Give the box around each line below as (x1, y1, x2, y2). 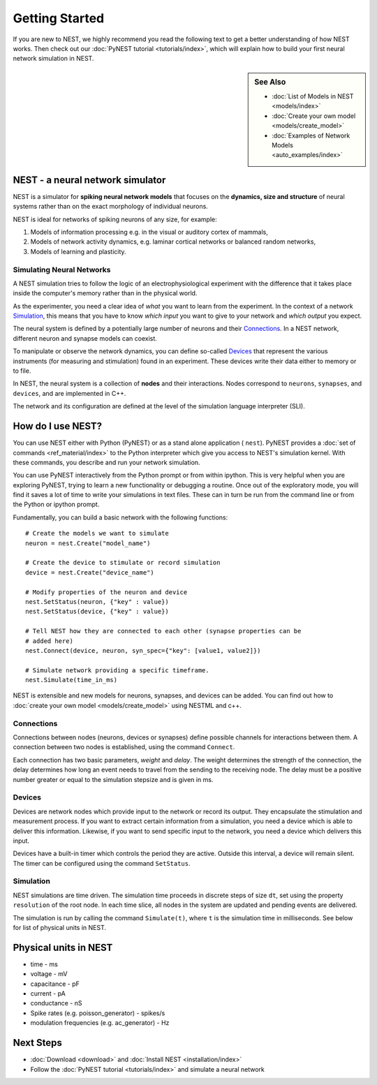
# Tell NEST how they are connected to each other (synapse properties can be (25, 627, 302, 635)
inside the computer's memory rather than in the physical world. (13, 289, 198, 297)
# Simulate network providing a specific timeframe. (25, 666, 209, 674)
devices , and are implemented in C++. (13, 389, 126, 397)
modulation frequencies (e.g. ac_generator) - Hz (30, 1019, 170, 1027)
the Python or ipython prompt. (13, 500, 100, 509)
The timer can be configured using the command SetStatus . (13, 859, 191, 867)
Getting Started (13, 10, 105, 26)
